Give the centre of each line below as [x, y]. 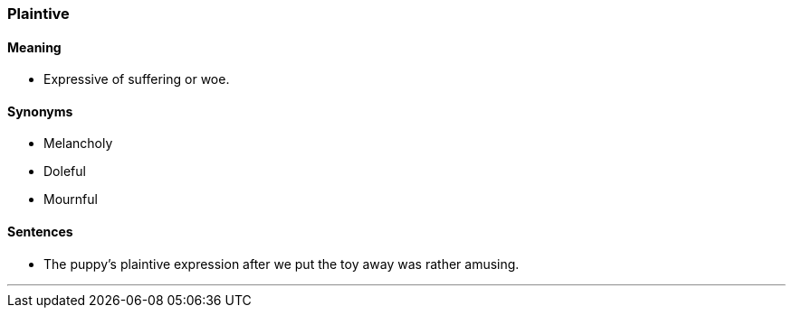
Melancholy [78, 144]
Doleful [65, 171]
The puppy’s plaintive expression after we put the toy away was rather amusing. [282, 264]
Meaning [34, 47]
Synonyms [40, 111]
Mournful [71, 199]
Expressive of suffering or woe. [137, 79]
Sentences [40, 232]
